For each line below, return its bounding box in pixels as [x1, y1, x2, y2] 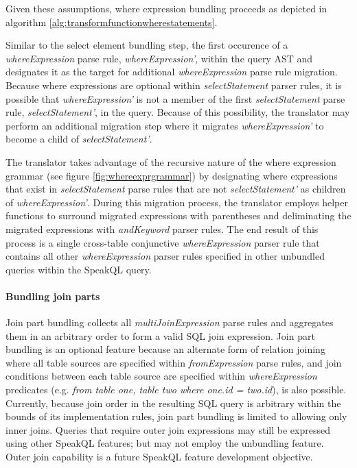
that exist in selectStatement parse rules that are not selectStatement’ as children [5, 182, 346, 196]
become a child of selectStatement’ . [5, 132, 152, 146]
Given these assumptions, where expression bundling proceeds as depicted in [5, 1, 327, 15]
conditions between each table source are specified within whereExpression [5, 369, 317, 383]
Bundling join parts [5, 288, 100, 303]
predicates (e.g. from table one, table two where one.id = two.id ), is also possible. [5, 382, 347, 397]
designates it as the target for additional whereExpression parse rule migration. [5, 64, 338, 79]
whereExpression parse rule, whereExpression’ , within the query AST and [5, 51, 313, 65]
